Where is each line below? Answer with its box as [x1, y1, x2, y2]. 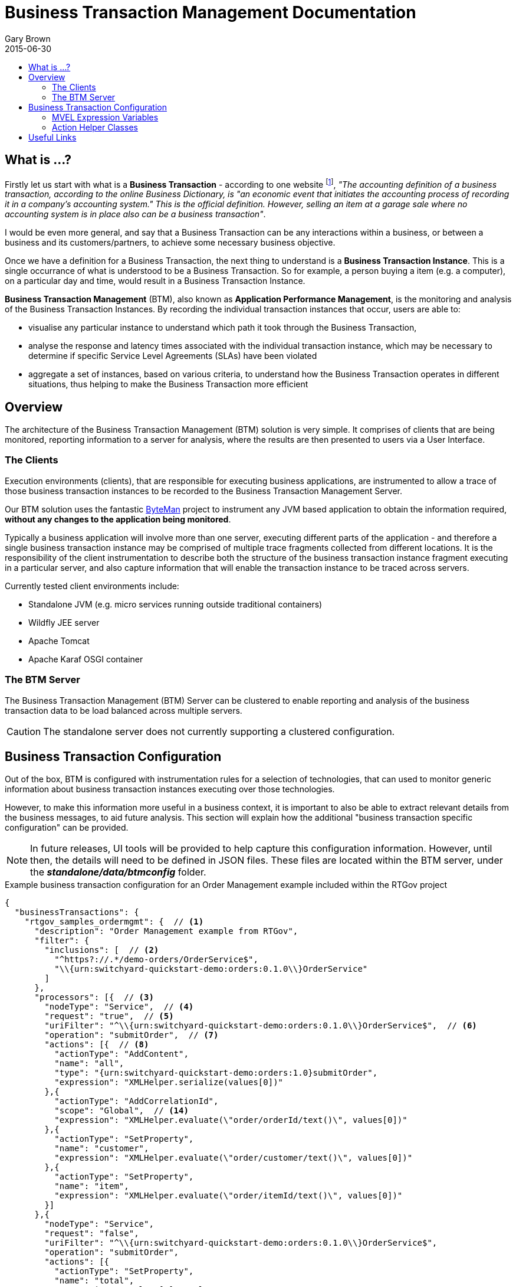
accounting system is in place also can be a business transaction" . [5, 209, 266, 220]
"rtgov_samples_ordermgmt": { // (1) [24, 917, 204, 927]
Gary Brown [5, 33, 51, 44]
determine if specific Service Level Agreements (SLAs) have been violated [28, 351, 317, 361]
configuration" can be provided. [5, 822, 129, 833]
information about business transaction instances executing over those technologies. [5, 784, 335, 795]
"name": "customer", [54, 1144, 149, 1154]
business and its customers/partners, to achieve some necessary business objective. [5, 237, 336, 248]
